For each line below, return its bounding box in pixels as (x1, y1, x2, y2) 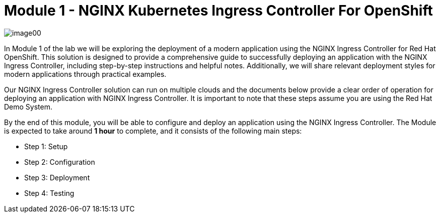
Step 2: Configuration (24, 157, 95, 166)
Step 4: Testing (24, 188, 75, 197)
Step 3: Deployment (24, 173, 90, 182)
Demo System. (4, 102, 53, 111)
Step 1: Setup (24, 142, 68, 151)
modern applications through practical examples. (4, 69, 167, 78)
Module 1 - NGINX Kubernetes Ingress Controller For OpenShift (4, 2, 433, 19)
